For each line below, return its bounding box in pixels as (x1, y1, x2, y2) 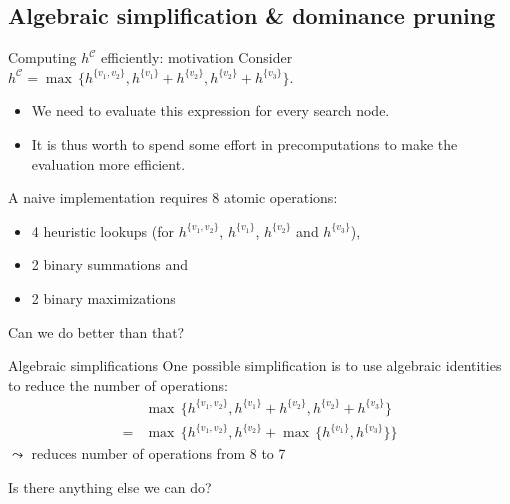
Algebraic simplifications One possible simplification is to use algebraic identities (8, 355, 502, 376)
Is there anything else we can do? (8, 476, 212, 497)
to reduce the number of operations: (8, 374, 228, 395)
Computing (8, 47, 77, 68)
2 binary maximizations (31, 287, 176, 308)
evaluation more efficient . (31, 153, 186, 174)
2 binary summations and (31, 254, 188, 275)
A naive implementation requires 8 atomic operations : (8, 187, 338, 208)
